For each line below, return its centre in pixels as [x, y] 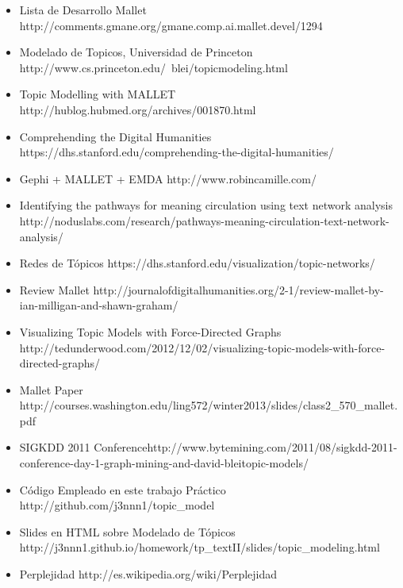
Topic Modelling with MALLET [98, 94]
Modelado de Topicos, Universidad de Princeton [136, 52]
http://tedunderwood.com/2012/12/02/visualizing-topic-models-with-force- [202, 347]
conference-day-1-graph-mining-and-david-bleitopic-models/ [164, 463]
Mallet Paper [51, 389]
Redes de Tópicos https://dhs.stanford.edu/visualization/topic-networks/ [197, 263]
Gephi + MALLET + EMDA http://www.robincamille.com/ [168, 178]
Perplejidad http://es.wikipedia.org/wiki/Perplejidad [148, 574]
